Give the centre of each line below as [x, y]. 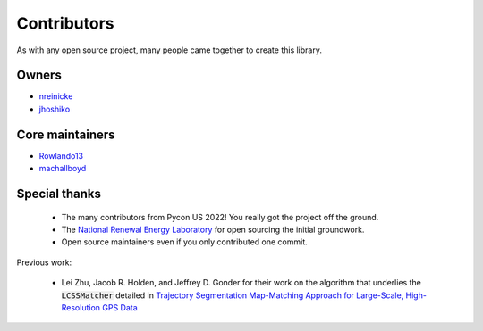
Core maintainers [66, 134]
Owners [39, 75]
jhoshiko [55, 109]
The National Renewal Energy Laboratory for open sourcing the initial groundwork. [213, 229]
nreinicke [56, 96]
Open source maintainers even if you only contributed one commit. [184, 242]
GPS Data [119, 307]
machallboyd [63, 169]
